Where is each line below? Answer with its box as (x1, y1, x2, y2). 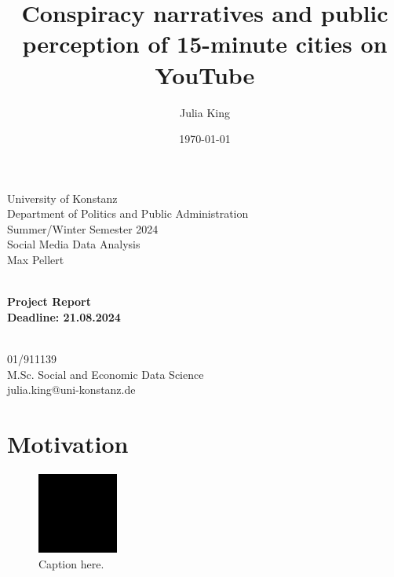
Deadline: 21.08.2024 (7, 308, 121, 325)
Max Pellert (7, 252, 64, 268)
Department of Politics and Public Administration (7, 205, 249, 222)
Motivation (7, 428, 129, 459)
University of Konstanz (7, 189, 118, 206)
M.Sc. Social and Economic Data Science (7, 366, 204, 382)
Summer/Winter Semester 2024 (7, 220, 159, 237)
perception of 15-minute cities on (22, 28, 388, 60)
